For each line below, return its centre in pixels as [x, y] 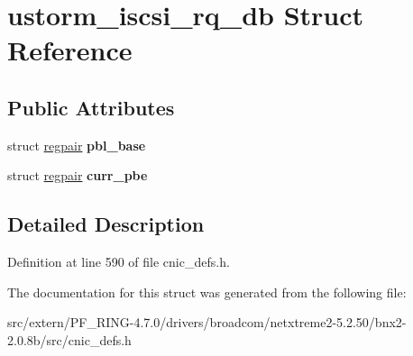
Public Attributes [91, 107]
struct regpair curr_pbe [78, 175]
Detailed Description [106, 224]
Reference [70, 50]
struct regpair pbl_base [77, 145]
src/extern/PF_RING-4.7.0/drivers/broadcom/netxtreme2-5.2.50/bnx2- [207, 322]
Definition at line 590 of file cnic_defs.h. [119, 262]
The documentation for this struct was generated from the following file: [207, 292]
